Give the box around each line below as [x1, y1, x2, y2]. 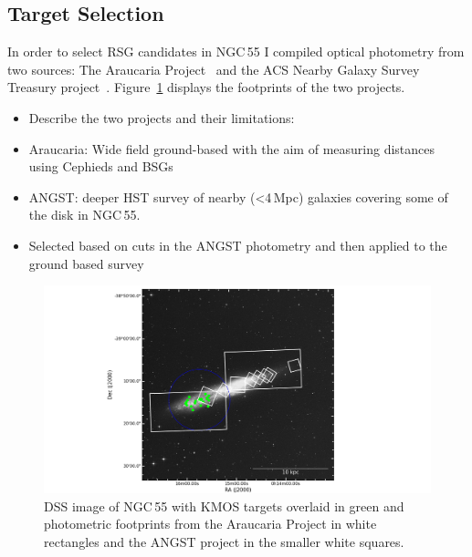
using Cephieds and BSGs [28, 157, 173, 176]
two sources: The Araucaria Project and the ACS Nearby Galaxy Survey [7, 59, 420, 78]
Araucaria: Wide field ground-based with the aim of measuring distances [28, 139, 435, 158]
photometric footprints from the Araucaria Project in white [44, 514, 377, 533]
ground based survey [28, 253, 144, 273]
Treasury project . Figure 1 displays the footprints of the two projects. [7, 77, 405, 97]
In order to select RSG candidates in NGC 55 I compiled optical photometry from [7, 42, 465, 61]
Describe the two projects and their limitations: [28, 108, 295, 127]
